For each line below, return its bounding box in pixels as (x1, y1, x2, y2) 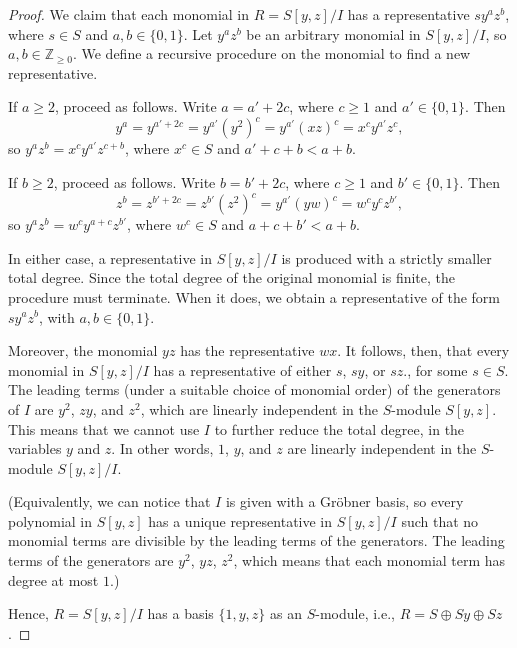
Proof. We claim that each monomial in (8, 4, 250, 24)
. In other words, (111, 438, 214, 459)
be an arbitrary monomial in (246, 23, 421, 44)
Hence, (8, 603, 49, 624)
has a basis (147, 603, 214, 624)
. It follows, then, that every (337, 340, 510, 361)
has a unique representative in (148, 510, 333, 531)
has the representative (180, 340, 315, 361)
